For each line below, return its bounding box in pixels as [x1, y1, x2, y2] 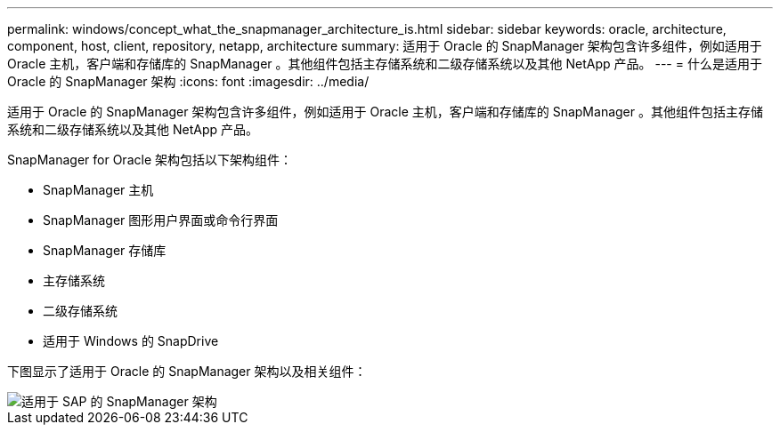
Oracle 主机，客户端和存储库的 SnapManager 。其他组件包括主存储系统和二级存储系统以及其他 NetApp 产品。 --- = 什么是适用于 [7, 56, 762, 71]
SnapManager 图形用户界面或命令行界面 [43, 212, 279, 228]
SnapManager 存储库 [43, 243, 167, 258]
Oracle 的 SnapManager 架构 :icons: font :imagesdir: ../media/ [7, 74, 370, 89]
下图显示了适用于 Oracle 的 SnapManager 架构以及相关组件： [7, 364, 367, 379]
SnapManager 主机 [43, 182, 154, 197]
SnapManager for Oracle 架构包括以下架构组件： [7, 152, 292, 167]
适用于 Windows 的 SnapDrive [43, 333, 219, 348]
